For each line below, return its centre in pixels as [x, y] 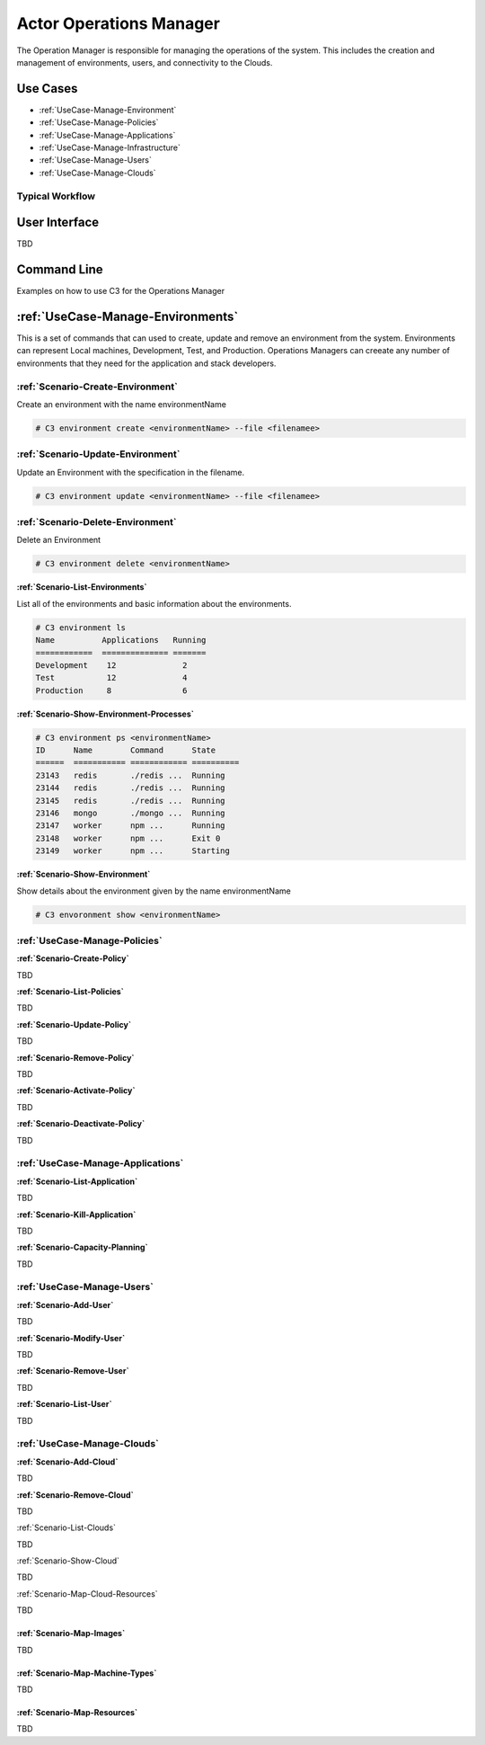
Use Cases [47, 89]
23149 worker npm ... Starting [133, 851]
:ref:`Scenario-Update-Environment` [98, 454]
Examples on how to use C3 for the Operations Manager [120, 291]
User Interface [58, 223]
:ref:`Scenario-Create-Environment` [97, 387]
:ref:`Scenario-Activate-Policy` [76, 1091]
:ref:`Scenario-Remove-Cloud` [75, 1495]
